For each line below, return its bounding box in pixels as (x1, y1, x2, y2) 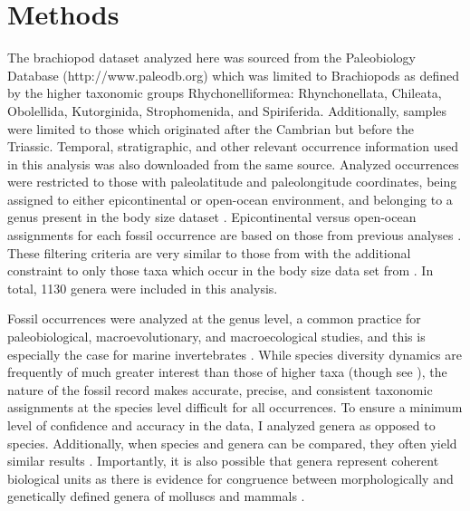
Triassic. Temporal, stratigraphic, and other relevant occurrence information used (7, 137, 459, 156)
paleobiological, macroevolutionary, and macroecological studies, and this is (7, 327, 426, 346)
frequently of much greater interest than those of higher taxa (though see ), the (7, 362, 447, 381)
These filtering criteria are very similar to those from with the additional (7, 243, 411, 262)
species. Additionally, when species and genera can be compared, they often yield (7, 433, 457, 452)
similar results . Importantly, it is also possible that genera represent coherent (7, 451, 439, 470)
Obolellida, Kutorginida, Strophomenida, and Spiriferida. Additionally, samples (7, 101, 447, 120)
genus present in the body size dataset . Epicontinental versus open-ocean (7, 207, 417, 227)
